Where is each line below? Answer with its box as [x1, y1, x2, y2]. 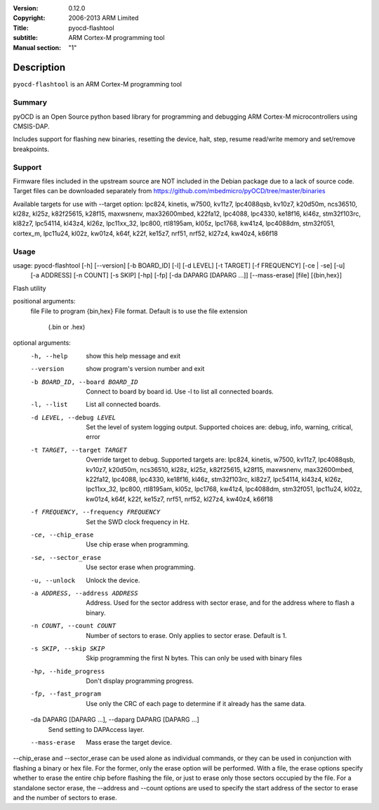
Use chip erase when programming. [86, 540, 189, 549]
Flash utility [13, 284, 46, 292]
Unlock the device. [86, 576, 140, 584]
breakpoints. [13, 145, 49, 153]
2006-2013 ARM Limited [68, 14, 139, 22]
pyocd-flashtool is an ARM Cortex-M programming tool [13, 80, 182, 89]
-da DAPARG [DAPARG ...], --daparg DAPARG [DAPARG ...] [30, 715, 199, 724]
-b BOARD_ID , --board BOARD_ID [30, 378, 138, 386]
